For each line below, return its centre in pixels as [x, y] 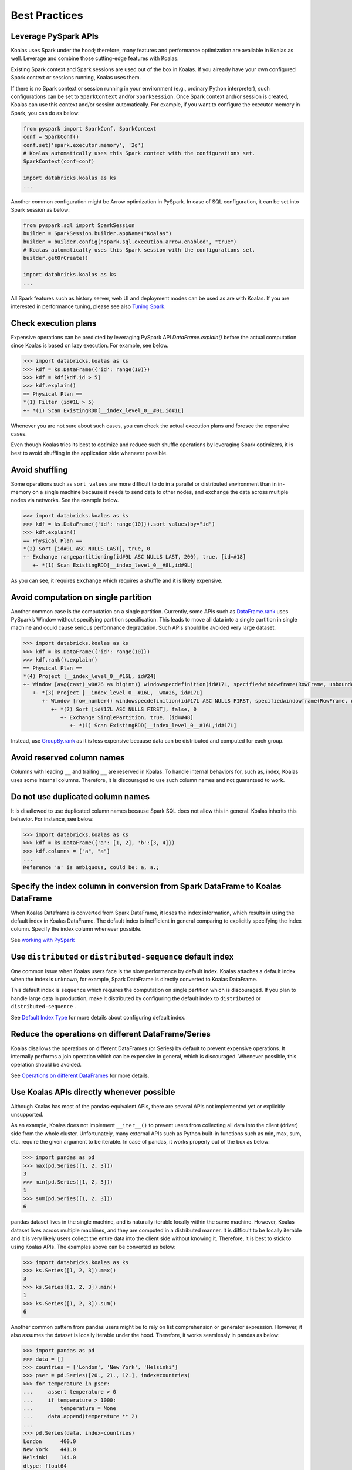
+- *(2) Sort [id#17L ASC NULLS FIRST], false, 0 [123, 709]
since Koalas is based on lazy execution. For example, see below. [90, 345]
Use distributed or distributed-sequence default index [122, 956]
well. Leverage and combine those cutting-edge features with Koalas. [95, 58]
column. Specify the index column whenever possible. [76, 929]
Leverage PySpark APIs [55, 36]
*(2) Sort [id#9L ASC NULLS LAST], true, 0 [87, 549]
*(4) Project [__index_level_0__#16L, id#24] [90, 676]
